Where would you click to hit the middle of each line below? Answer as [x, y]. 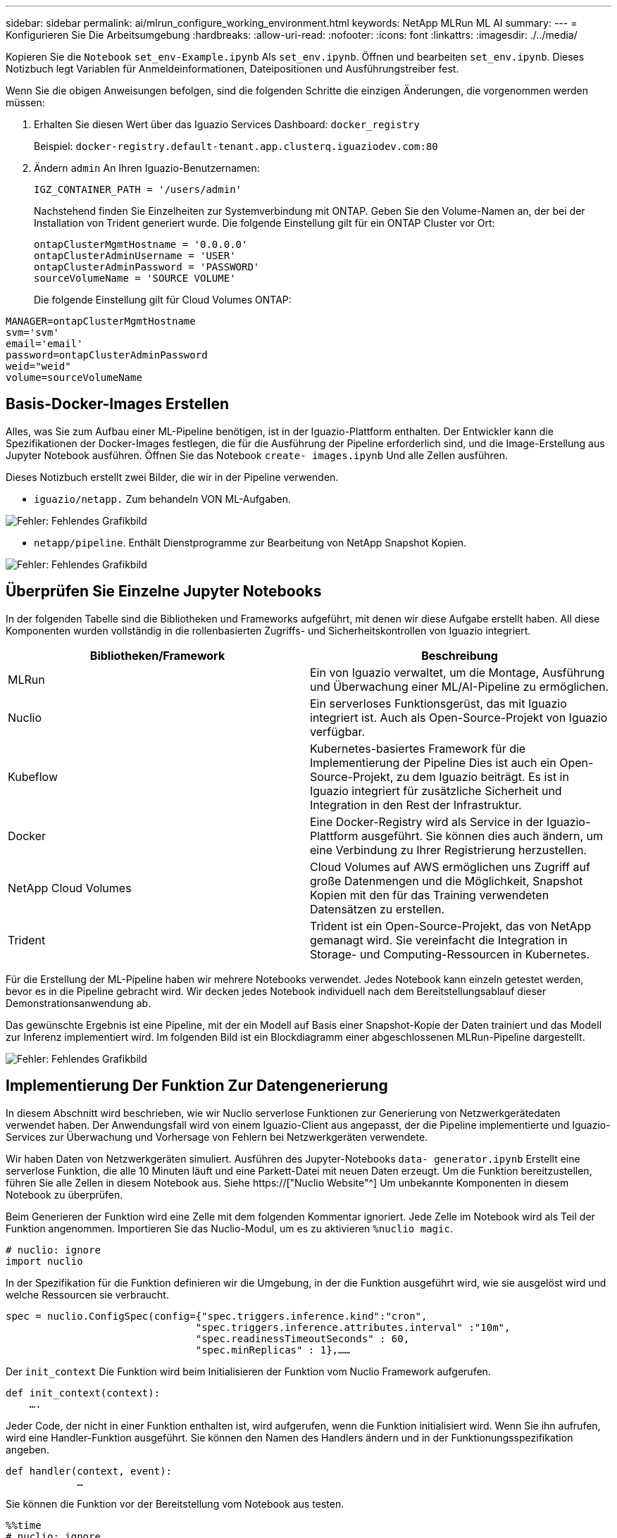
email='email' [44, 344]
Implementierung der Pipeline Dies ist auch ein [433, 762]
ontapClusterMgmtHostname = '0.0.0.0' [141, 244]
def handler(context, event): [89, 1471]
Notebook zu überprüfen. [64, 1194]
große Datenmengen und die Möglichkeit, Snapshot [447, 881]
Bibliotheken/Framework [157, 655]
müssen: [25, 102]
